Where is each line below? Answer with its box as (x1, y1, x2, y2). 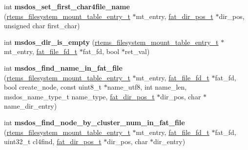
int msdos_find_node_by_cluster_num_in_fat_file (4, 117, 185, 127)
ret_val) (124, 46, 150, 56)
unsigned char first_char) (4, 20, 80, 31)
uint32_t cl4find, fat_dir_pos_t (4, 136, 102, 147)
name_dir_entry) (4, 101, 57, 111)
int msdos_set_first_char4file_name (4, 1, 130, 11)
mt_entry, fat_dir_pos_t (136, 11, 213, 21)
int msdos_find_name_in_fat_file (4, 62, 123, 73)
